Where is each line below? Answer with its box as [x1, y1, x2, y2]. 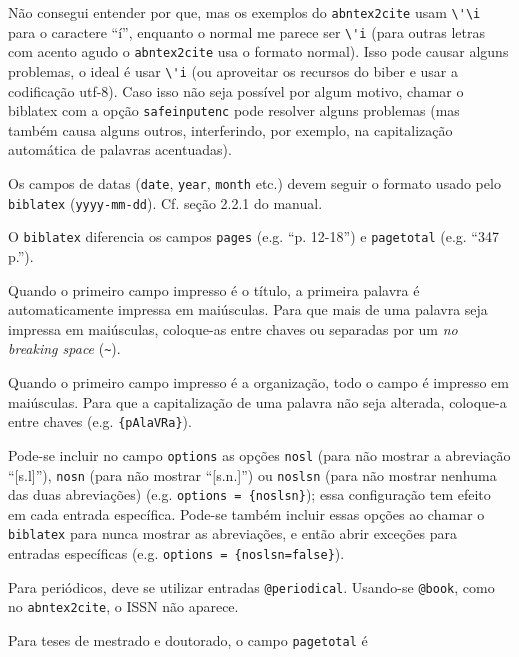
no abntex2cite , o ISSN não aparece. [8, 596, 239, 617]
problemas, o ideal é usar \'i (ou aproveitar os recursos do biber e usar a [8, 60, 459, 81]
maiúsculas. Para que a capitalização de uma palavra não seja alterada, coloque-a [8, 391, 507, 412]
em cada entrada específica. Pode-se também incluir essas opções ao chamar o [8, 503, 485, 524]
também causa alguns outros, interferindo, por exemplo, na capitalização [8, 119, 453, 140]
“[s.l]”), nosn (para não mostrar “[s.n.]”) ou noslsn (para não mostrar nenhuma [8, 464, 497, 485]
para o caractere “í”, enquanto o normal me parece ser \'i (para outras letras [8, 21, 486, 42]
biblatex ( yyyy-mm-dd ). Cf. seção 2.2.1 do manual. [8, 192, 323, 213]
